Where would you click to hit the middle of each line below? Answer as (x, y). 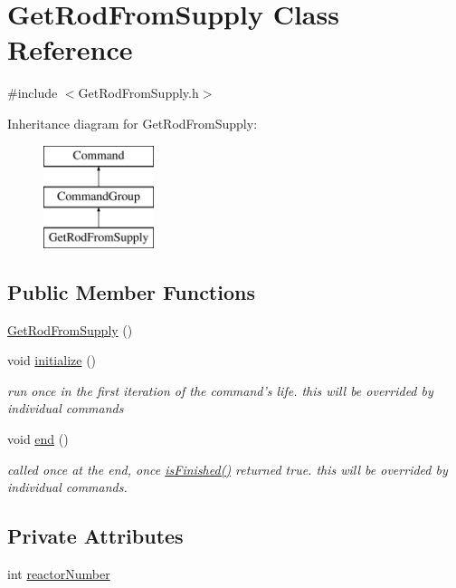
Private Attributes (95, 536)
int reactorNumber (59, 574)
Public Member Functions (131, 291)
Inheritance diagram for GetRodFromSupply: (133, 123)
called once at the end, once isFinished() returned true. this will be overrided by (228, 469)
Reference (70, 49)
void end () (38, 439)
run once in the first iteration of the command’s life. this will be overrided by (220, 390)
